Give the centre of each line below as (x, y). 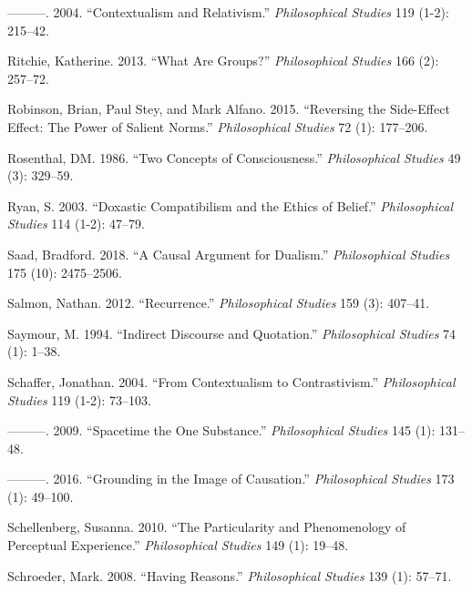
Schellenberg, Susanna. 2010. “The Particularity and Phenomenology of (207, 527)
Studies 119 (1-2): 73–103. (79, 399)
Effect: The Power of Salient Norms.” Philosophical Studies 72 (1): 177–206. (218, 126)
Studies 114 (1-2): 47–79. (76, 224)
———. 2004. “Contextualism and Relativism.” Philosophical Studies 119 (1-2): (228, 12)
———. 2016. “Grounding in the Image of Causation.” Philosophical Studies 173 (231, 479)
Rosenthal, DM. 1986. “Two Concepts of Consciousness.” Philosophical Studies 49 (234, 157)
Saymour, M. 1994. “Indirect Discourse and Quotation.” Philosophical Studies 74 (232, 333)
